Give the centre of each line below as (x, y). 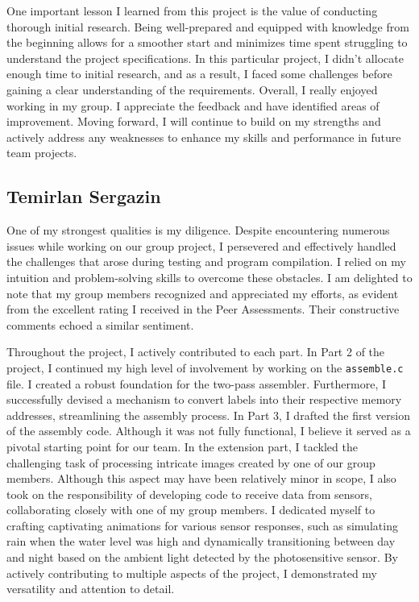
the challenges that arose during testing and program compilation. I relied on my (206, 262)
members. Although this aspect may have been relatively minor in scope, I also (201, 478)
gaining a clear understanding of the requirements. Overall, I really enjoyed (192, 89)
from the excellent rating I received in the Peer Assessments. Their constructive (203, 309)
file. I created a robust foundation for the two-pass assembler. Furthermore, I (197, 383)
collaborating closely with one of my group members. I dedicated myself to (191, 510)
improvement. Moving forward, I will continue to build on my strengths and (194, 121)
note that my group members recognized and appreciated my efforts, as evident (203, 293)
